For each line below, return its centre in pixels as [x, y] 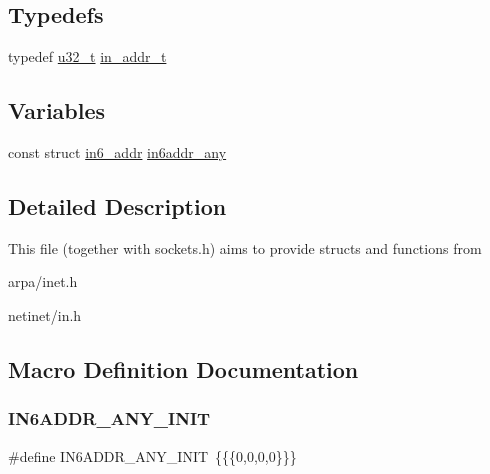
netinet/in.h [45, 314]
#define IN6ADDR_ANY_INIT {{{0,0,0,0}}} [152, 455]
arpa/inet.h [43, 281]
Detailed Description [117, 205]
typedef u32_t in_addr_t [87, 56]
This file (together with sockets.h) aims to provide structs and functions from [245, 247]
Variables [57, 110]
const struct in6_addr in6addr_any [117, 152]
